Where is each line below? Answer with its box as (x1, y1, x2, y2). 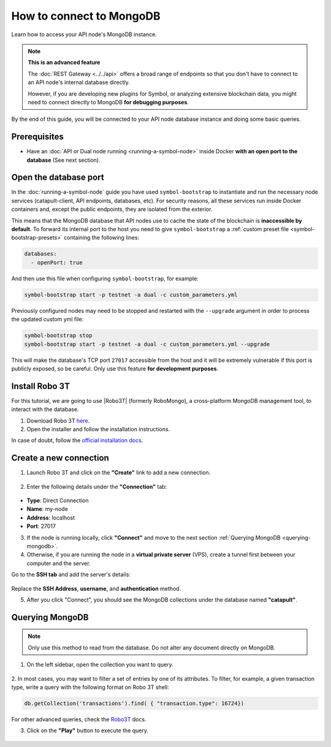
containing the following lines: (63, 234, 140, 242)
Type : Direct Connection (26, 497, 89, 504)
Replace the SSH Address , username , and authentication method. (11, 584, 181, 592)
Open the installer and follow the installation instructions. (26, 425, 170, 432)
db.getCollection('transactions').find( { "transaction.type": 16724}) (24, 700, 245, 707)
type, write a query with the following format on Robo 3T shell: (11, 683, 169, 691)
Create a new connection (11, 453, 110, 463)
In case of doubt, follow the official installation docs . (11, 437, 143, 444)
